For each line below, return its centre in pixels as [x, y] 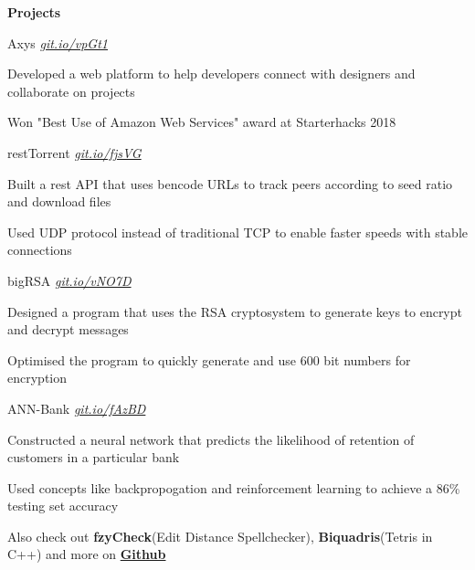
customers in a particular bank [94, 457]
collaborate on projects [71, 91]
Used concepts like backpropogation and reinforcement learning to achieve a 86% [234, 487]
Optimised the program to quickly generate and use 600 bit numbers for [209, 359]
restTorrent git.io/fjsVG [74, 152]
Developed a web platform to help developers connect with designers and [211, 74]
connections [40, 250]
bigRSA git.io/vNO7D [69, 280]
